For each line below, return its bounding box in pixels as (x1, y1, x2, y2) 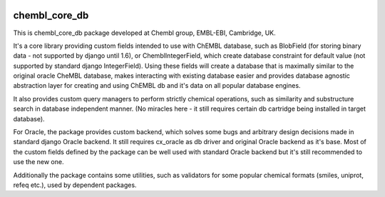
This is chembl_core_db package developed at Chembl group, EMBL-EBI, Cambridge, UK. (13, 29, 276, 37)
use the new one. (13, 158, 64, 166)
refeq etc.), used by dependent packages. (13, 181, 137, 189)
